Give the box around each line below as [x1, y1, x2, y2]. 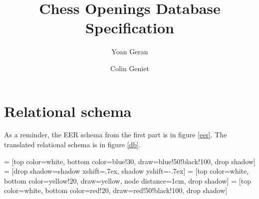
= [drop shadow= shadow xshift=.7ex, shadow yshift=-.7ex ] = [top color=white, [4, 166, 249, 176]
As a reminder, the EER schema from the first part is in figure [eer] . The [4, 129, 227, 140]
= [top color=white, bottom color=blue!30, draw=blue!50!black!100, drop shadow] [4, 156, 256, 166]
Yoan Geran [111, 46, 148, 57]
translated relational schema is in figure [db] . [4, 139, 141, 150]
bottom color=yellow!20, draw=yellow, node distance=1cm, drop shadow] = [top [4, 175, 251, 186]
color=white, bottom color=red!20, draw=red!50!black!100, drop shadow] [4, 185, 228, 196]
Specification [85, 17, 174, 38]
